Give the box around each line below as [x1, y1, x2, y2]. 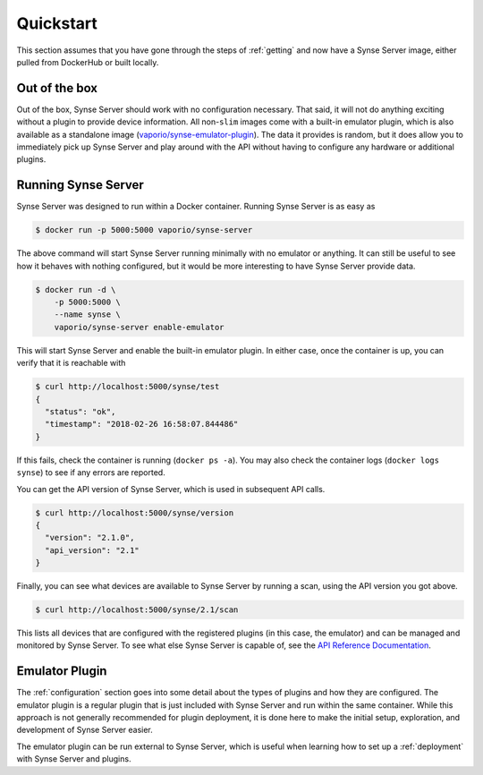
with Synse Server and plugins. [16, 754, 131, 764]
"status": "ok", [45, 406, 116, 416]
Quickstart [16, 13, 98, 33]
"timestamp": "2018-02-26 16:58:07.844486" [45, 419, 239, 430]
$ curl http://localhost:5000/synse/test [35, 381, 220, 392]
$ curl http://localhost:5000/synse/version [35, 507, 234, 518]
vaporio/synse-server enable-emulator [54, 322, 225, 332]
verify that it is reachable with [16, 358, 126, 369]
